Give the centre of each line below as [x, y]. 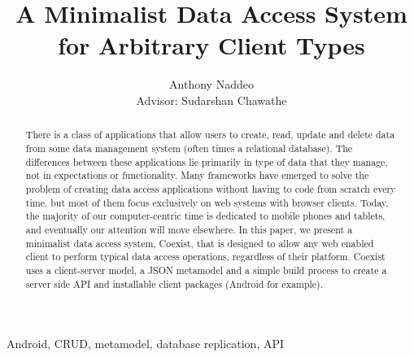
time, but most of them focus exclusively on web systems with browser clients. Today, [207, 202]
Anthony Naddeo [211, 84]
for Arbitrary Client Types [211, 45]
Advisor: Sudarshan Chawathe [211, 100]
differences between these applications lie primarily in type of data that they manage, [207, 161]
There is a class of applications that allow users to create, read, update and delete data [210, 135]
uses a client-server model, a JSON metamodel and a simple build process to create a [206, 270]
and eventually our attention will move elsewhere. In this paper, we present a [189, 229]
